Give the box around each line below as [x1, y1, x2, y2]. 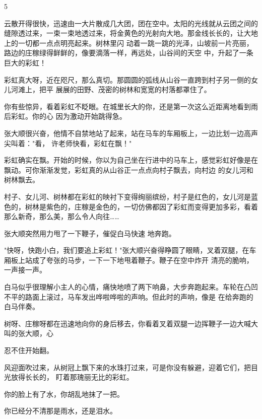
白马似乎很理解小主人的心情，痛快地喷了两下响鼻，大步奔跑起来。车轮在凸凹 [4, 282, 258, 292]
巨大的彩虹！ [4, 57, 46, 67]
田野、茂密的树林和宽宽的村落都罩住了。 [77, 84, 211, 95]
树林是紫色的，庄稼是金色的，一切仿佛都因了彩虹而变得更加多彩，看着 [25, 201, 258, 212]
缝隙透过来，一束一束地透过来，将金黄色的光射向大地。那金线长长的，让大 [4, 28, 251, 38]
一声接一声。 [4, 264, 46, 275]
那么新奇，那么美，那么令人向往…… [4, 211, 119, 222]
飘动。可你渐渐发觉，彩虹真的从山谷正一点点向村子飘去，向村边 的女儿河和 [4, 164, 253, 175]
